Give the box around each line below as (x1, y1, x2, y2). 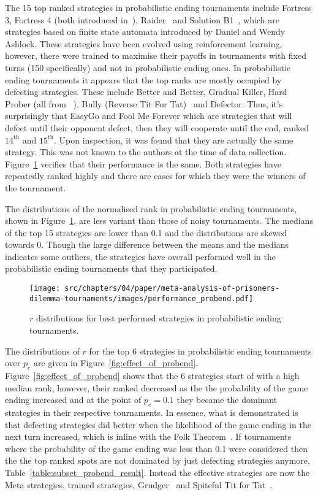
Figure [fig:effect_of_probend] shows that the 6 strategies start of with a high (5, 369, 300, 382)
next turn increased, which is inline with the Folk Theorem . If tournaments (5, 430, 292, 443)
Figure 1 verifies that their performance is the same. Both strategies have (5, 157, 281, 170)
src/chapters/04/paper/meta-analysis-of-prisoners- (64, 284, 280, 293)
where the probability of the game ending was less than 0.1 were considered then (5, 442, 308, 455)
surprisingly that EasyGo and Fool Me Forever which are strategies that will (5, 109, 292, 122)
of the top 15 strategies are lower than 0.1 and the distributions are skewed (5, 226, 287, 239)
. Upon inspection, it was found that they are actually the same (54, 133, 293, 146)
